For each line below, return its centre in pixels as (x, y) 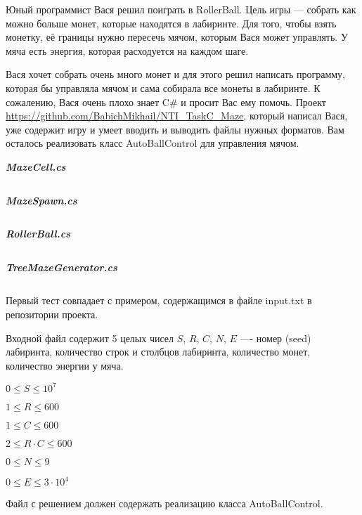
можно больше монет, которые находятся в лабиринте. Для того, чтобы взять (171, 23)
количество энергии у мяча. (65, 365)
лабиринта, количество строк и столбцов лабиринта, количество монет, (158, 352)
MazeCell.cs (36, 166)
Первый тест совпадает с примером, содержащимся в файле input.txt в (159, 300)
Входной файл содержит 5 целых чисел (90, 338)
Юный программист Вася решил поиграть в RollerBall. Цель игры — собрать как (181, 9)
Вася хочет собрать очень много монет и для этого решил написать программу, (176, 74)
